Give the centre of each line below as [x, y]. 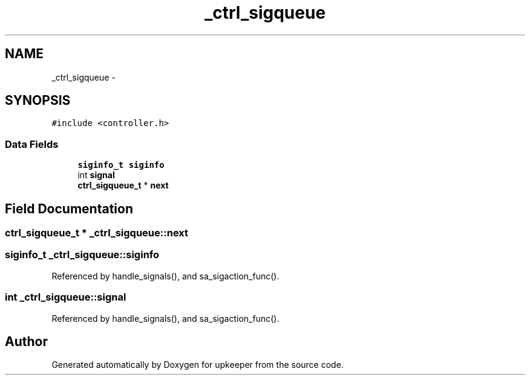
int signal [96, 175]
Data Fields [32, 144]
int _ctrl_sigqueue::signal [66, 297]
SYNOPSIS [38, 101]
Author [26, 341]
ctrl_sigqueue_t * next [123, 185]
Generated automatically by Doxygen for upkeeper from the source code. [198, 365]
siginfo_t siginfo [121, 165]
